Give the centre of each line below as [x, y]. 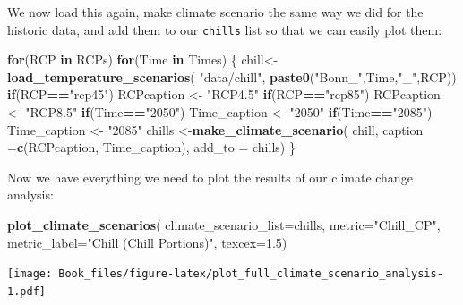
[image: [30, 274]
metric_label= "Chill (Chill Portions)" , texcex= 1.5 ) [147, 242]
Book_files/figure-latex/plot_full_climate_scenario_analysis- [251, 274]
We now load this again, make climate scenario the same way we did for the [215, 12]
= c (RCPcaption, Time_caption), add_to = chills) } [151, 147]
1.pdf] [26, 291]
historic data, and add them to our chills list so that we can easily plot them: [225, 29]
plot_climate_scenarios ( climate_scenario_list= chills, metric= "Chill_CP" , [224, 225]
